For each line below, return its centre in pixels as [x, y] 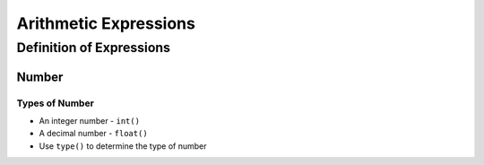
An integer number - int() [90, 120]
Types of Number [55, 103]
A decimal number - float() [93, 134]
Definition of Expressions [93, 48]
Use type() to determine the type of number [123, 146]
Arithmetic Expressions [106, 23]
